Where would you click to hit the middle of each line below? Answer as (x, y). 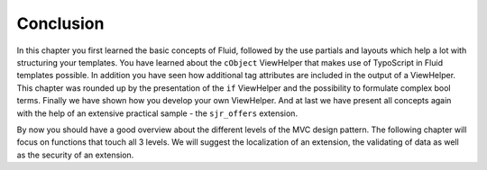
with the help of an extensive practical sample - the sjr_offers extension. (157, 113)
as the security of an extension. (75, 155)
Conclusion (60, 23)
